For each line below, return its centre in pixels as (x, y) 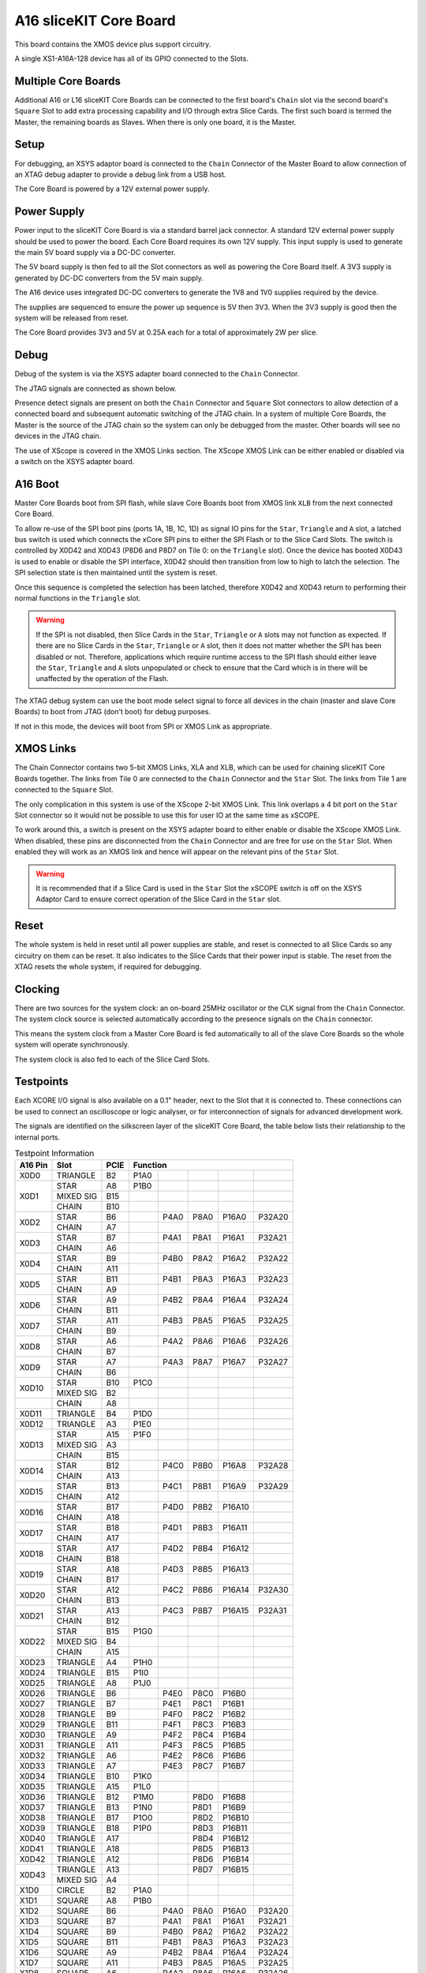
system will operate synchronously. (72, 1045)
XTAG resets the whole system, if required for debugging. (108, 967)
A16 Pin (34, 1166)
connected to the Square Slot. (64, 790)
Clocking (37, 989)
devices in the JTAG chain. (58, 436)
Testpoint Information (54, 1154)
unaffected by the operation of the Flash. (102, 679)
